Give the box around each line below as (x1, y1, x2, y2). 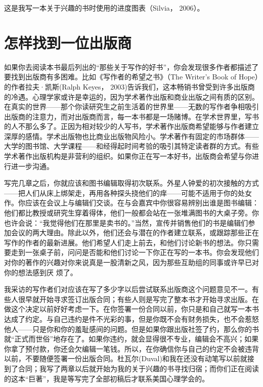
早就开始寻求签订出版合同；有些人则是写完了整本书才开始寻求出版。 (25, 293, 252, 304)
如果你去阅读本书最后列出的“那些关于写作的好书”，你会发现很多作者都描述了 (4, 61, 259, 72)
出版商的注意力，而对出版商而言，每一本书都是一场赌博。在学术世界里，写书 (4, 111, 259, 121)
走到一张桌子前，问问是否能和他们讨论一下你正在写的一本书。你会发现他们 (11, 247, 259, 257)
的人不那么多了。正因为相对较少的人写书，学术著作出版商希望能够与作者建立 (4, 121, 259, 132)
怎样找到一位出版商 (4, 32, 132, 53)
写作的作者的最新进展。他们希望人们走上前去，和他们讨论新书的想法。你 (4, 237, 245, 247)
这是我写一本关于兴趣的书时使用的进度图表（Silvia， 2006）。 (4, 3, 204, 13)
